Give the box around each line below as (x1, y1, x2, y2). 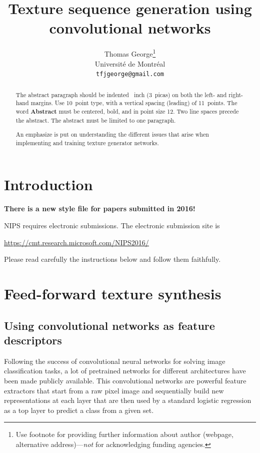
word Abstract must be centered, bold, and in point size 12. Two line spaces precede (15, 107, 239, 116)
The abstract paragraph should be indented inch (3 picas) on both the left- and (15, 90, 227, 99)
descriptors (4, 332, 62, 347)
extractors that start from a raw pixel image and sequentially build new (4, 385, 224, 395)
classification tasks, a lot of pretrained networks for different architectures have (4, 365, 246, 376)
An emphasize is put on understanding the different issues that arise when (15, 130, 209, 139)
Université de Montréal (94, 58, 165, 69)
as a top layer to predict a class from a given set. (4, 404, 154, 415)
